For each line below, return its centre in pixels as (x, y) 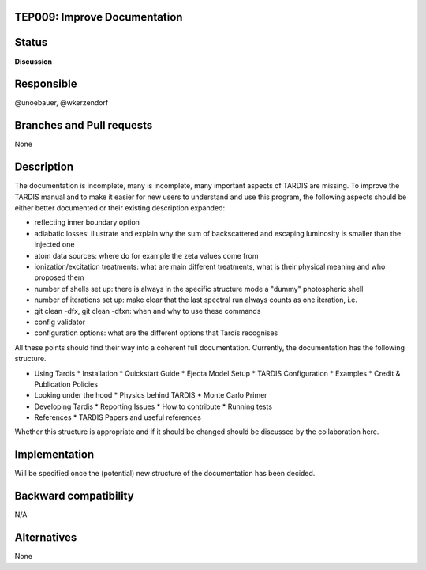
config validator (60, 322)
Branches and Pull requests (84, 125)
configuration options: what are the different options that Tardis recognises (156, 333)
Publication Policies (66, 384)
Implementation (54, 455)
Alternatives (46, 538)
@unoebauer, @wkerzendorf (62, 103)
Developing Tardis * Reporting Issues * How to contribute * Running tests (153, 406)
